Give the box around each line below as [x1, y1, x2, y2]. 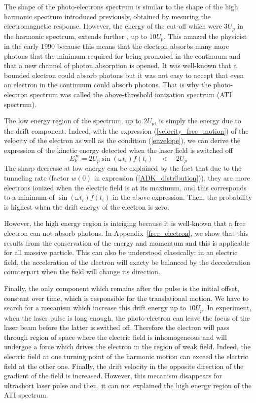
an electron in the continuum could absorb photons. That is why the [4, 79, 211, 90]
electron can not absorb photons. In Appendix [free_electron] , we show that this [4, 228, 249, 238]
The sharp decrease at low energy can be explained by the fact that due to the [4, 163, 242, 173]
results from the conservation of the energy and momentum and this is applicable [4, 237, 250, 248]
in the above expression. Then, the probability [112, 192, 252, 202]
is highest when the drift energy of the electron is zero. [4, 201, 170, 212]
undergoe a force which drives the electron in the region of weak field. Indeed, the [4, 341, 251, 352]
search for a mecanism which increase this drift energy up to [4, 302, 186, 313]
